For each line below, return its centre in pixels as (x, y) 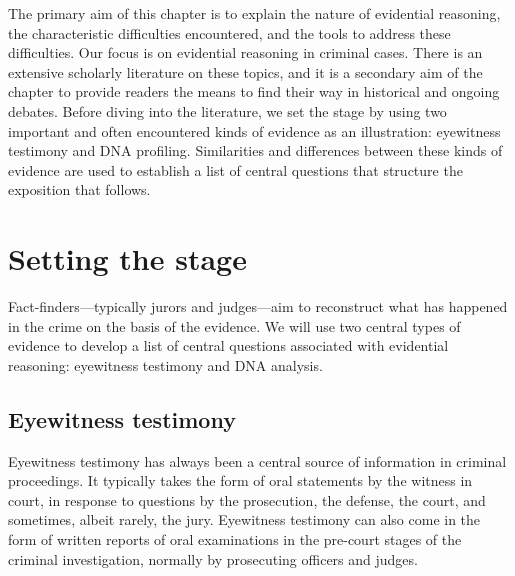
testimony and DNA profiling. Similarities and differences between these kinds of (255, 150)
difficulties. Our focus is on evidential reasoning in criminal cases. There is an (245, 52)
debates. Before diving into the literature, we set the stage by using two (227, 110)
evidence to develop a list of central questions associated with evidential (228, 345)
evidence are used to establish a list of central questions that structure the (235, 169)
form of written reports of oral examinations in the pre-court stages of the (235, 539)
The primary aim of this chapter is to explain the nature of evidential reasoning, (254, 13)
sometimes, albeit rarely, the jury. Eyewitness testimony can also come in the (244, 519)
